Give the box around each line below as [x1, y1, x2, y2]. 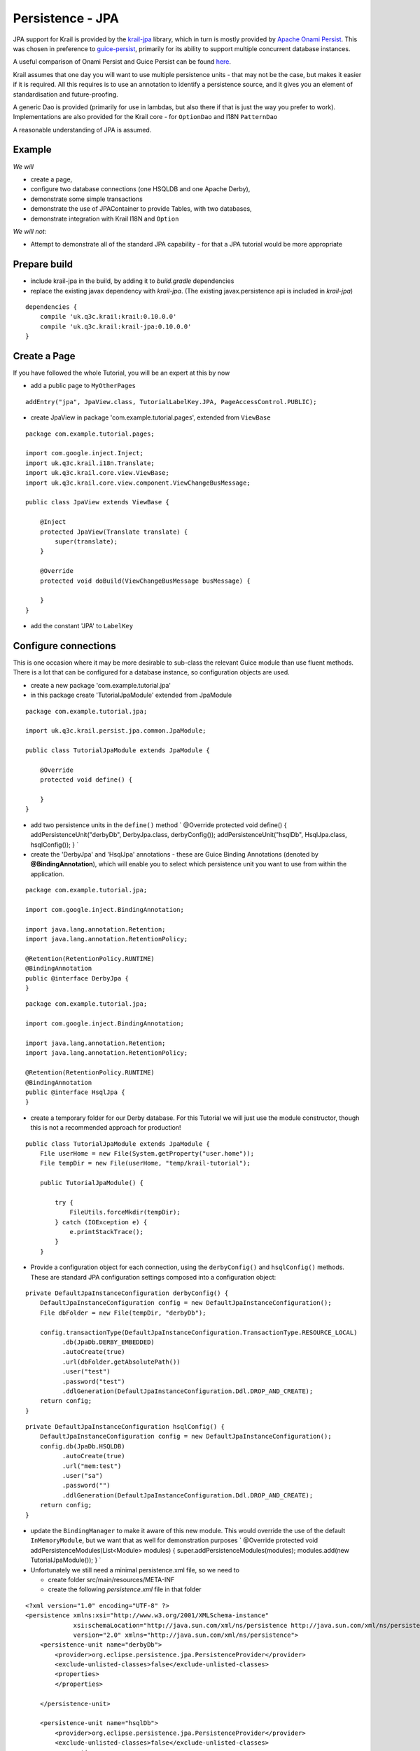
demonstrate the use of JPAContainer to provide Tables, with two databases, [30, 205, 252, 213]
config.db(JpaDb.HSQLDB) [39, 1442, 125, 1450]
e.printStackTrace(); [69, 1228, 143, 1236]
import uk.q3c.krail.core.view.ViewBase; [25, 469, 169, 477]
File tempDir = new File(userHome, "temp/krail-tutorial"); [39, 1159, 251, 1168]
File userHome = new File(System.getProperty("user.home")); [39, 1149, 255, 1157]
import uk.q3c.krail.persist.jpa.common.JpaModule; [25, 727, 206, 735]
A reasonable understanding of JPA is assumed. [13, 125, 152, 134]
